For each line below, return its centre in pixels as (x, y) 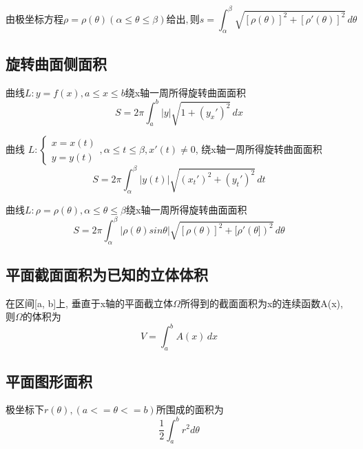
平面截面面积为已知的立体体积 (107, 274)
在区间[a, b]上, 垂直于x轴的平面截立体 (90, 303)
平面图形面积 (49, 380)
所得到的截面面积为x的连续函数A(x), (261, 303)
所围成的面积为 (190, 409)
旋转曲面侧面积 (56, 63)
